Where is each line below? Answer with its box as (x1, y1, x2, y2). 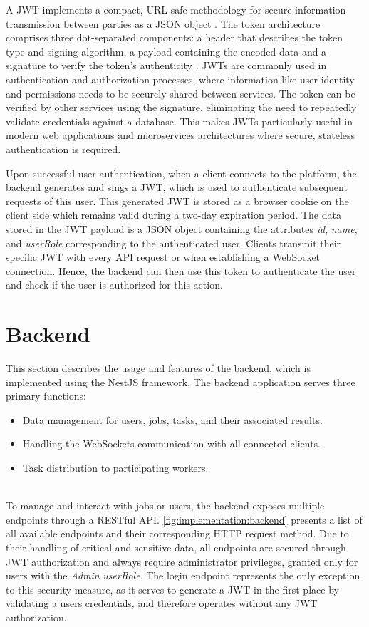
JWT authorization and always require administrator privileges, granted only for (6, 554, 358, 569)
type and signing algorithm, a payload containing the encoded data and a (6, 43, 327, 58)
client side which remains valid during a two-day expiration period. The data (6, 207, 341, 222)
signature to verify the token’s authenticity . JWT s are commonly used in (6, 58, 327, 73)
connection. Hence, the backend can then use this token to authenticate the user (6, 263, 356, 278)
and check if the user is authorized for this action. (6, 277, 223, 292)
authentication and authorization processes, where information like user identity (6, 71, 355, 86)
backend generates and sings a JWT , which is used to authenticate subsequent (6, 180, 348, 195)
